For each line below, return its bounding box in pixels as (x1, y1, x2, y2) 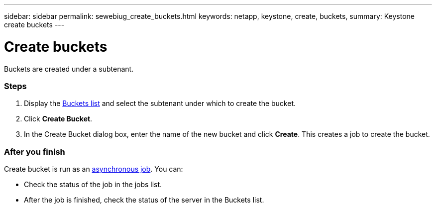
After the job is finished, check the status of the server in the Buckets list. (24, 196, 264, 204)
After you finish (4, 146, 65, 157)
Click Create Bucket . (24, 114, 93, 123)
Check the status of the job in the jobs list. (24, 180, 162, 189)
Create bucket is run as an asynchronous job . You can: (4, 165, 183, 173)
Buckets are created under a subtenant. (4, 64, 134, 73)
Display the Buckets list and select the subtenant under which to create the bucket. (24, 99, 296, 108)
